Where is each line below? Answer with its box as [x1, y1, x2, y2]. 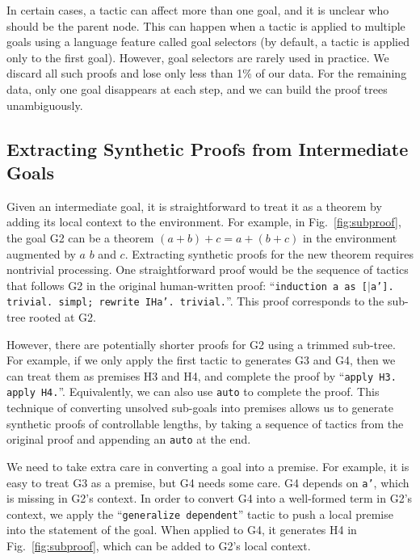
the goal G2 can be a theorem [6, 229, 154, 246]
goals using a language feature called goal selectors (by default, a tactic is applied [6, 33, 409, 50]
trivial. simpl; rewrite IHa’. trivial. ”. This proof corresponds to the [6, 293, 384, 309]
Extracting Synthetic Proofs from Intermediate [6, 136, 409, 161]
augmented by [6, 245, 76, 262]
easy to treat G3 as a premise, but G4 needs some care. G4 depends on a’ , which [6, 474, 409, 491]
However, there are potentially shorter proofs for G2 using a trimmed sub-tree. [6, 335, 396, 352]
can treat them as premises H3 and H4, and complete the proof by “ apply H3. [6, 367, 397, 384]
